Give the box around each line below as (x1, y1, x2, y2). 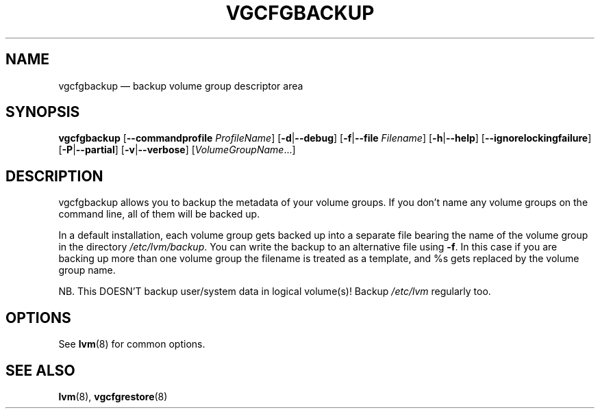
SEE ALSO (5, 361, 75, 379)
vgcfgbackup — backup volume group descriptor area (58, 79, 303, 92)
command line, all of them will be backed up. (58, 208, 260, 220)
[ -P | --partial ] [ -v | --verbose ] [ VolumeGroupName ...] (58, 144, 296, 156)
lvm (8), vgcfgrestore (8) (58, 390, 168, 402)
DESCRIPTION (5, 167, 103, 185)
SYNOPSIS (5, 103, 80, 121)
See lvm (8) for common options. (58, 338, 205, 350)
